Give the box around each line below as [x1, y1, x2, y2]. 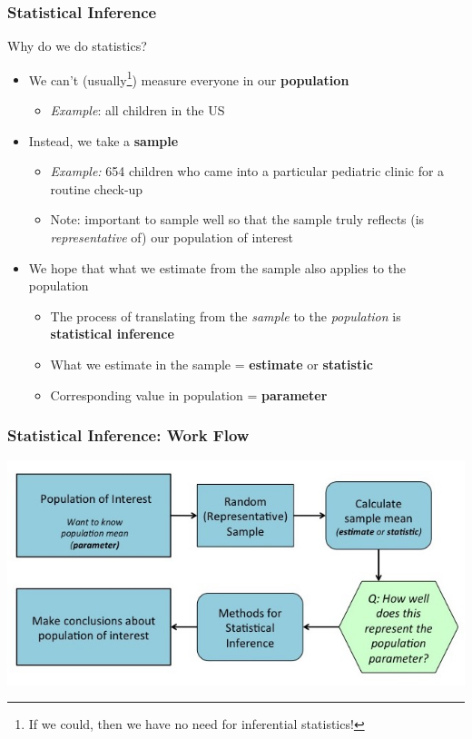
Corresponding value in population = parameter [50, 385, 328, 404]
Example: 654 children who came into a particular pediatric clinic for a [50, 162, 445, 181]
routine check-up [50, 179, 143, 198]
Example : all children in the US [50, 101, 225, 120]
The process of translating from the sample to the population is [50, 306, 401, 325]
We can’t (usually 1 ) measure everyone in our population [28, 67, 349, 89]
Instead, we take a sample [28, 131, 179, 150]
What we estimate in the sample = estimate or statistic [50, 355, 373, 373]
